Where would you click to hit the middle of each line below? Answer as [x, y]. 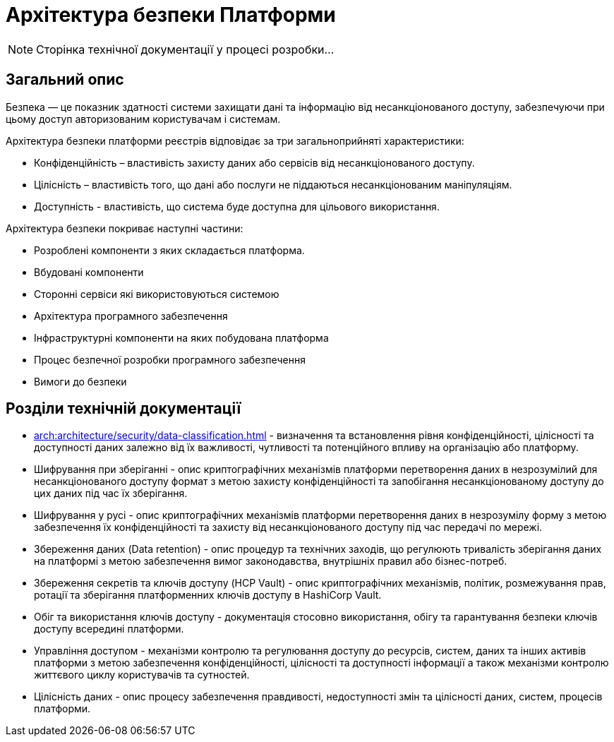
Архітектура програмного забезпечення [131, 316]
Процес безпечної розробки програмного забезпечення [170, 359]
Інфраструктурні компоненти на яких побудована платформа [181, 337]
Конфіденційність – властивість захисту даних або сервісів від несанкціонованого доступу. [254, 162]
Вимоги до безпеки [80, 381]
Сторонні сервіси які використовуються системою [157, 294]
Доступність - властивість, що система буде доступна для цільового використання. [237, 206]
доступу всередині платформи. [109, 629]
